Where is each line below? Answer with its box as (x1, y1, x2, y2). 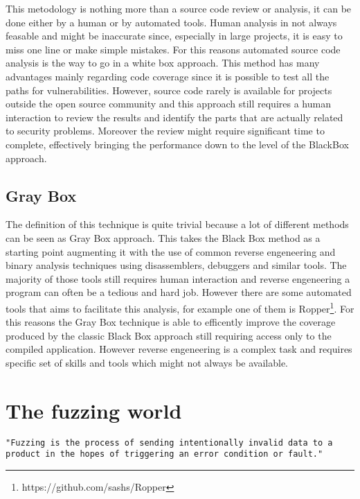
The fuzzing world (6, 396, 182, 424)
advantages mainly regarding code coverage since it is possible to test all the (6, 69, 330, 83)
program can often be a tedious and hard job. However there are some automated (6, 285, 352, 299)
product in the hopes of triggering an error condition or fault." (6, 449, 323, 459)
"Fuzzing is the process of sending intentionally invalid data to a (6, 437, 333, 448)
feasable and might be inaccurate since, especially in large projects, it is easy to (6, 28, 343, 43)
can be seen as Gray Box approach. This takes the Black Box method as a (6, 230, 321, 245)
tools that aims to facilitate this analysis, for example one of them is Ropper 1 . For (6, 299, 354, 315)
